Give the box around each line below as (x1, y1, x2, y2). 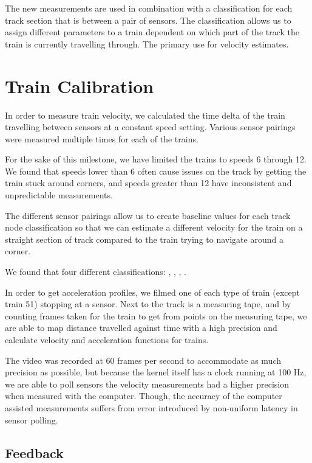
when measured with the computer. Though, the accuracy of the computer (5, 389, 282, 402)
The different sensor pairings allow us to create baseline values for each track (5, 209, 291, 221)
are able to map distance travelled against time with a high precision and (5, 321, 277, 334)
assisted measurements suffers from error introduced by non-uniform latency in (5, 401, 298, 414)
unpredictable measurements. (5, 189, 113, 201)
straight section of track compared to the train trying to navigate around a (5, 232, 283, 245)
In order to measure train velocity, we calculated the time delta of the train (5, 108, 285, 121)
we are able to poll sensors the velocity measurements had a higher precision (5, 377, 290, 390)
